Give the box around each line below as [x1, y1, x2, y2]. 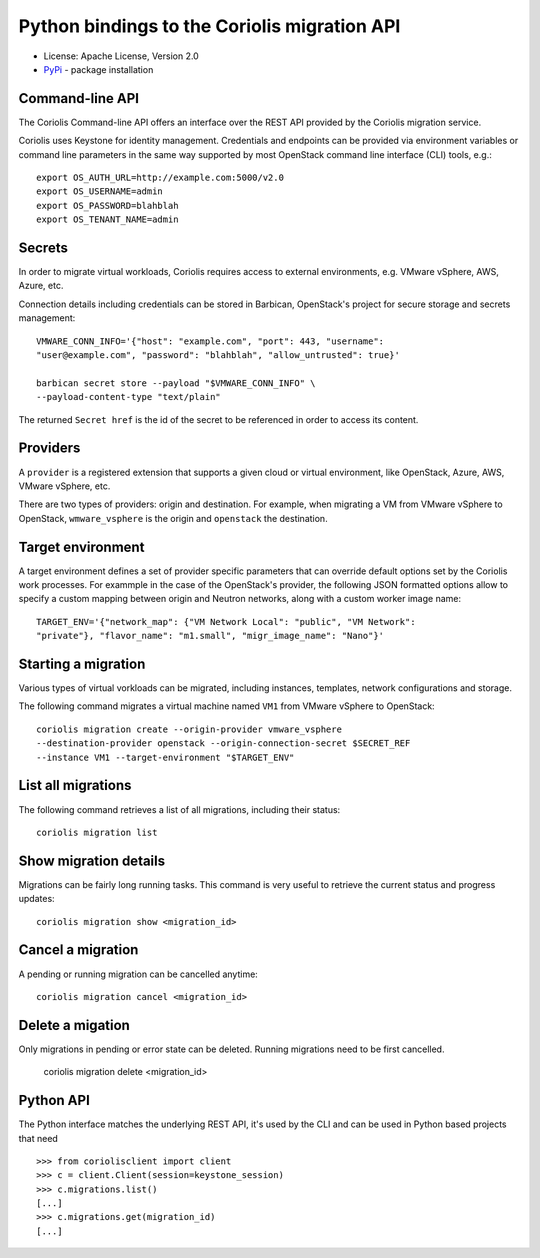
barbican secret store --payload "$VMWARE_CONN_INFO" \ [36, 377, 316, 389]
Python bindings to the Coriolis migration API [18, 15, 401, 37]
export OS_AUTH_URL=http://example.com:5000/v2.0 [36, 172, 285, 184]
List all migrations [18, 777, 132, 794]
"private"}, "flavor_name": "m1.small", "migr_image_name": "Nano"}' [36, 630, 385, 642]
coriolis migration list [36, 826, 158, 838]
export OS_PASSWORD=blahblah [36, 200, 179, 211]
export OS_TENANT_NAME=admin [36, 214, 179, 225]
